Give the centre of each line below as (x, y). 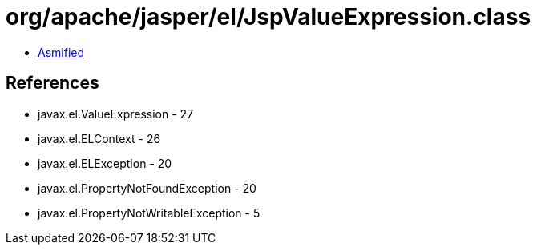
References (52, 83)
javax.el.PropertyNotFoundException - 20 (147, 188)
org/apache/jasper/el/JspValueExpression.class (268, 17)
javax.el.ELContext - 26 (99, 138)
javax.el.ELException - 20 (105, 163)
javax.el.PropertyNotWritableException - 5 (149, 213)
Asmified (61, 52)
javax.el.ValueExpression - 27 (116, 114)
